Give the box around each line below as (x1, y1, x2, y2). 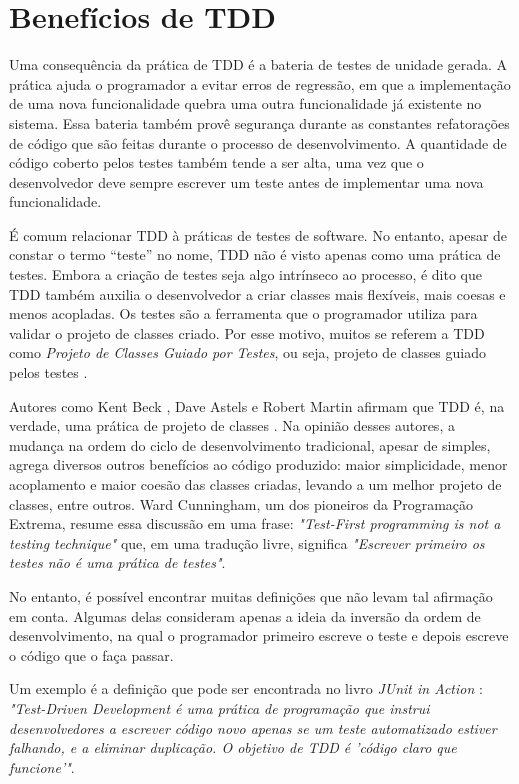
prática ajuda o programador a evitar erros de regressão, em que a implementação (9, 73, 511, 94)
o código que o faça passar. (9, 644, 174, 665)
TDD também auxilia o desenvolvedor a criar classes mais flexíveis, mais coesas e (9, 283, 506, 304)
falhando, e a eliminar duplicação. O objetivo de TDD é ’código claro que (9, 737, 457, 758)
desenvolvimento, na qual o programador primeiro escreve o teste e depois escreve (9, 625, 509, 646)
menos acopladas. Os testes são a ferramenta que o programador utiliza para (9, 303, 478, 324)
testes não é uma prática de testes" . (9, 552, 226, 573)
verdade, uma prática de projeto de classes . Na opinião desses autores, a (9, 415, 455, 436)
